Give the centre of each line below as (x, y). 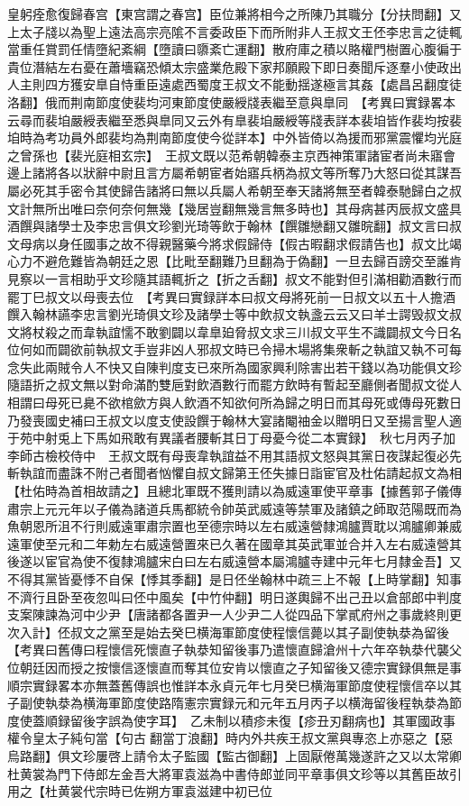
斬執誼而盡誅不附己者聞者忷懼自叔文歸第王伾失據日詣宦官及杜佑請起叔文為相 (234, 473)
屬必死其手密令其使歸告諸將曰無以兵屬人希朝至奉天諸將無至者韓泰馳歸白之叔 (234, 190)
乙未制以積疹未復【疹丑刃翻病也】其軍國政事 (322, 720)
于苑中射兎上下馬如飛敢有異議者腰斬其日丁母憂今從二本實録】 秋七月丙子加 (231, 438)
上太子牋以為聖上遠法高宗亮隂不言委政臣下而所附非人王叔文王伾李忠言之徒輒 (234, 31)
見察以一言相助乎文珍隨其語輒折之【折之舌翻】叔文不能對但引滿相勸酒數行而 (234, 278)
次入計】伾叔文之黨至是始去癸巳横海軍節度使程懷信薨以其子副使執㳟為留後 (228, 632)
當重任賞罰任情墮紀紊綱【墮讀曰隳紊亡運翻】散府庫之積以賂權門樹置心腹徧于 (234, 49)
